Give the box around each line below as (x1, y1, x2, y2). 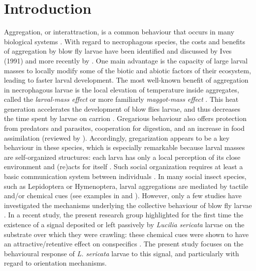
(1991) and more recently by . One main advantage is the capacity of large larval (4, 55, 248, 65)
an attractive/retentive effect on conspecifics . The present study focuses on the (4, 239, 244, 249)
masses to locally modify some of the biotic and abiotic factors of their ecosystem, (4, 65, 251, 75)
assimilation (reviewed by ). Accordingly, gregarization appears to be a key (4, 132, 230, 143)
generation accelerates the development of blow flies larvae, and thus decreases (4, 103, 240, 114)
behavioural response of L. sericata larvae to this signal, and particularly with (4, 248, 239, 258)
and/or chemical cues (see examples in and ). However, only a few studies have (4, 190, 242, 201)
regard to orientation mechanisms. (4, 258, 107, 268)
